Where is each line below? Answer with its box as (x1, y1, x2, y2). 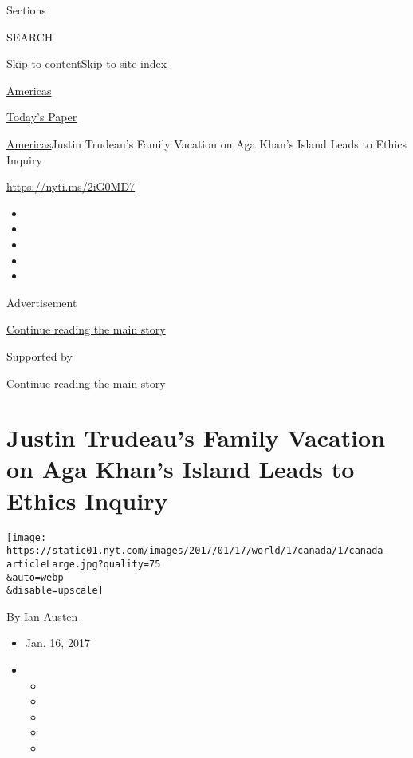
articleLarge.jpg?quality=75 (6, 558, 161, 570)
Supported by (6, 347, 73, 364)
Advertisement (6, 294, 77, 310)
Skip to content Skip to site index (6, 55, 167, 72)
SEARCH (6, 28, 53, 45)
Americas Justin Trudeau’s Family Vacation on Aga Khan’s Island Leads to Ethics (6, 135, 407, 152)
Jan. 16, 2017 (25, 634, 90, 651)
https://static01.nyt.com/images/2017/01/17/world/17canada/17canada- (6, 545, 389, 557)
